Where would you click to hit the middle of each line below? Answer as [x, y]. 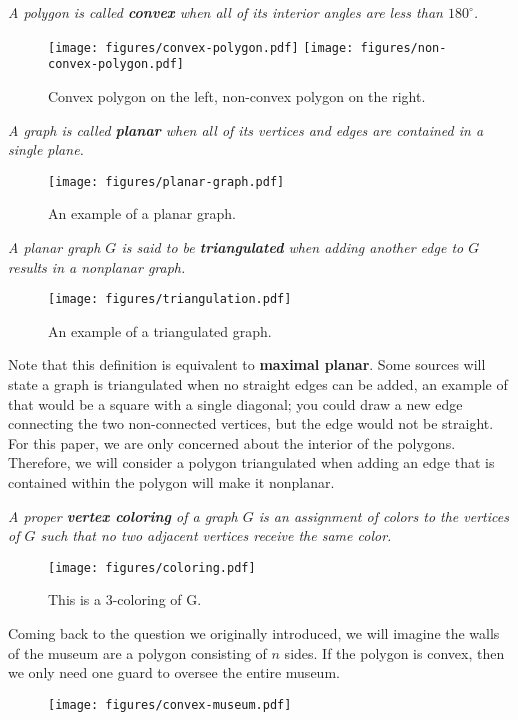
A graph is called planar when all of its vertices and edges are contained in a [246, 129]
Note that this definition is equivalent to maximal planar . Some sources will [247, 364]
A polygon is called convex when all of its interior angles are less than [225, 12]
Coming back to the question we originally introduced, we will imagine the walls [254, 632]
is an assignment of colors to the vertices [383, 515]
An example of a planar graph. [142, 213]
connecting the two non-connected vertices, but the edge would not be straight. [251, 423]
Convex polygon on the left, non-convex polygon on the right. [237, 95]
